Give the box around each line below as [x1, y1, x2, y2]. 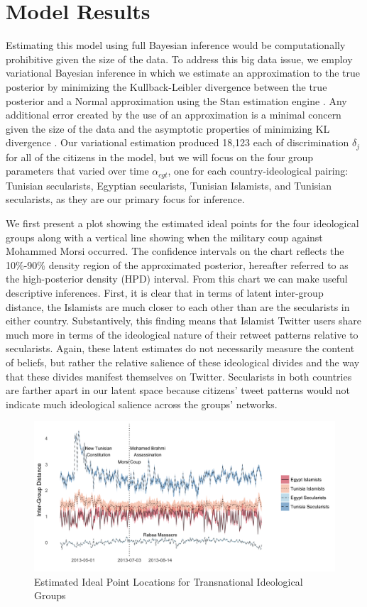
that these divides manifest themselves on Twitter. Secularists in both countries [6, 368, 352, 383]
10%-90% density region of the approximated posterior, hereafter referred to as [6, 257, 349, 272]
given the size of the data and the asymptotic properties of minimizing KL [6, 121, 330, 136]
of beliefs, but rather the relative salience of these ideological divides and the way [6, 354, 360, 369]
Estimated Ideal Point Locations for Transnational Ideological [34, 574, 303, 589]
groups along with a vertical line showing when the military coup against [6, 229, 323, 244]
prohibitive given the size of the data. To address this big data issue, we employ [6, 51, 353, 66]
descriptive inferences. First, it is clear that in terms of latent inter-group [6, 285, 324, 300]
